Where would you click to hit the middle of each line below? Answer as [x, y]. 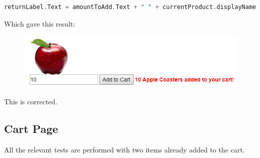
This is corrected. [31, 102]
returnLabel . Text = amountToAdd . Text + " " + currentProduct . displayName [130, 7]
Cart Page [31, 129]
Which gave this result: [40, 23]
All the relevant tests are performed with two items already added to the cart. [124, 150]
